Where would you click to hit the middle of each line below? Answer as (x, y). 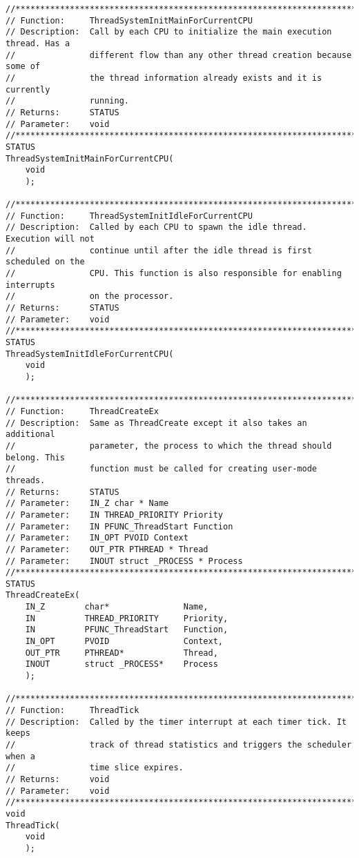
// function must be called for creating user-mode (162, 469)
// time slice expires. (95, 768)
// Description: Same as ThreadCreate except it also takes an (156, 423)
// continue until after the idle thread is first (159, 250)
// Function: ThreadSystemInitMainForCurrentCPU (129, 20)
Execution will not (50, 239)
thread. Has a (38, 43)
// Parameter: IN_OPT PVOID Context (97, 538)
